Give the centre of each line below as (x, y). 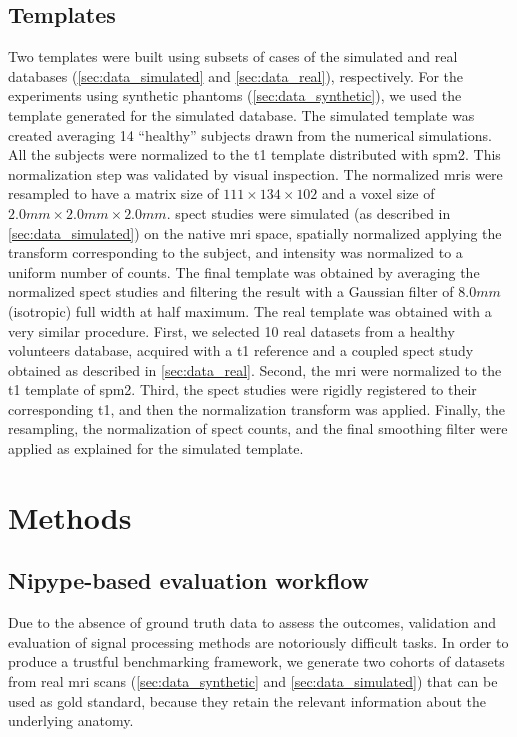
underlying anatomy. (71, 720)
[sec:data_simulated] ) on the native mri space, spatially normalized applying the (255, 232)
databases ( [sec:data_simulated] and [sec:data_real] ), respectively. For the (236, 75)
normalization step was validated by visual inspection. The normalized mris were (255, 173)
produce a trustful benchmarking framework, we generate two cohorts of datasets (256, 661)
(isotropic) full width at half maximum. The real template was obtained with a (250, 310)
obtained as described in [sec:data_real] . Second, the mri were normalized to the (255, 369)
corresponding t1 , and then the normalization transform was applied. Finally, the (256, 408)
